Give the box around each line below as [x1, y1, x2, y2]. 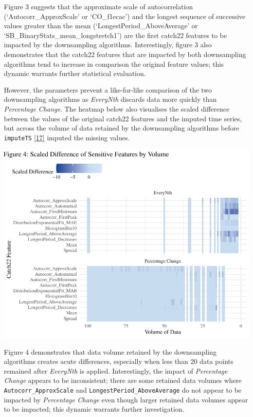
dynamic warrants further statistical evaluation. [4, 68, 146, 78]
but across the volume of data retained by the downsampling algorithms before [4, 123, 239, 133]
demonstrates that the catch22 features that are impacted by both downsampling [4, 49, 246, 59]
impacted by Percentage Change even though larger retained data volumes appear [4, 394, 248, 404]
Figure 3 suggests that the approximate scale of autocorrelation [4, 1, 193, 11]
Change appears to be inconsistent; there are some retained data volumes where [4, 375, 242, 385]
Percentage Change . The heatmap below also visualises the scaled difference [4, 103, 230, 114]
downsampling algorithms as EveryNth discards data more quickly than [4, 94, 217, 104]
